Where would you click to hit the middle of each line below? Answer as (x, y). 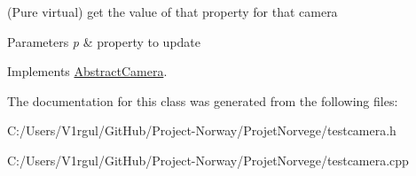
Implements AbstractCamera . (87, 71)
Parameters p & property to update (104, 41)
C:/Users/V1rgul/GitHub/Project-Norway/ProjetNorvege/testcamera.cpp (208, 160)
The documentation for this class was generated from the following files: (203, 100)
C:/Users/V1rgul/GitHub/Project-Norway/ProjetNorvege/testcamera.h (202, 130)
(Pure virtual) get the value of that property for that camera (173, 11)
